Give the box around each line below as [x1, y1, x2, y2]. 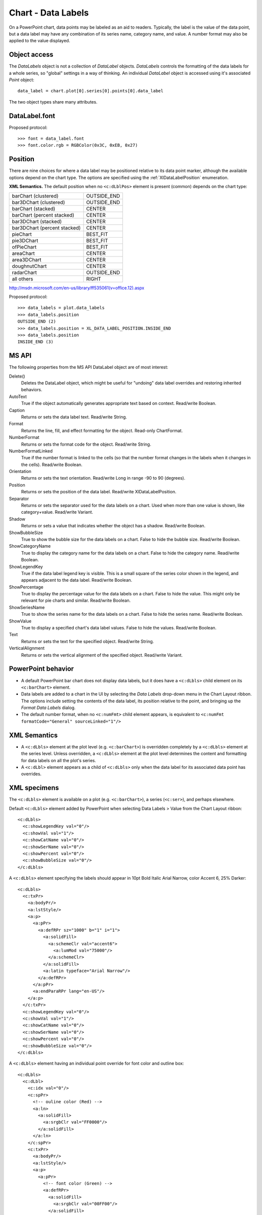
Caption [9, 407, 25, 413]
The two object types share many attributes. [9, 99, 98, 104]
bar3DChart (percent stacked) [12, 224, 81, 231]
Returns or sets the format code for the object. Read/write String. [21, 441, 151, 447]
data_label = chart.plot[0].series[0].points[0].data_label [17, 88, 164, 94]
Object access [9, 51, 53, 59]
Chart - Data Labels [9, 7, 89, 18]
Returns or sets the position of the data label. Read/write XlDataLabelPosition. [21, 489, 177, 495]
